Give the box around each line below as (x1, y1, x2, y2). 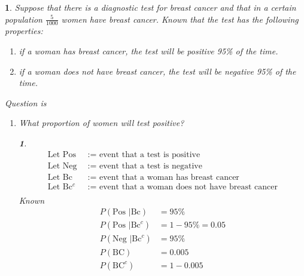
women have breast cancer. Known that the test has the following (61, 13, 299, 25)
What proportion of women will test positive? (19, 116, 184, 129)
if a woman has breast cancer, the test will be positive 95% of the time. (19, 45, 278, 57)
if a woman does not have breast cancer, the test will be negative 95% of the (19, 65, 296, 77)
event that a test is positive (99, 150, 200, 159)
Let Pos (47, 150, 76, 159)
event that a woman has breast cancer (99, 173, 239, 182)
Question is (5, 96, 47, 109)
